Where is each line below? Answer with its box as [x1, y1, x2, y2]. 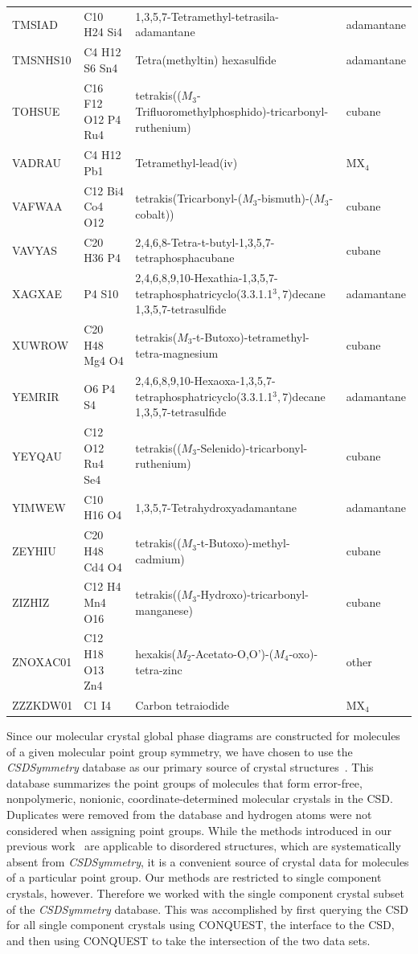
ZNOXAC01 [12, 653, 72, 669]
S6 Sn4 [84, 59, 118, 76]
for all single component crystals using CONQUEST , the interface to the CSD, [6, 916, 395, 933]
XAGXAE [12, 285, 63, 301]
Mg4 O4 [84, 352, 124, 369]
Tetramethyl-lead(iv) [135, 154, 238, 171]
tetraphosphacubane [135, 249, 235, 266]
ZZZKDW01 [12, 697, 73, 713]
